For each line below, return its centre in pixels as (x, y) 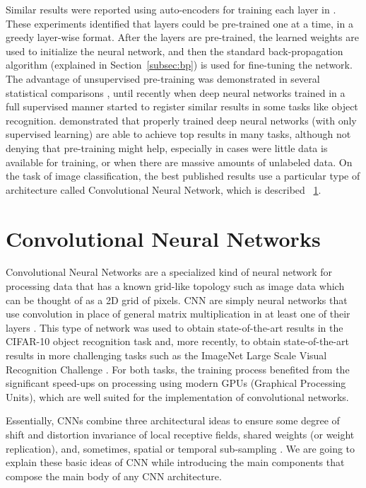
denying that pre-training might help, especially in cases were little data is (167, 147)
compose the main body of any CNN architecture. (114, 476)
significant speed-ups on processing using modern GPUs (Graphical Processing (176, 383)
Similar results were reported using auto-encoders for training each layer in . (171, 9)
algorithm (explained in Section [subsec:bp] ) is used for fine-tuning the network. (179, 65)
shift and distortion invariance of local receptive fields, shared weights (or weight (180, 434)
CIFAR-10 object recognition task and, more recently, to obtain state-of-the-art (178, 341)
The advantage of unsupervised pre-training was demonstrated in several (163, 78)
